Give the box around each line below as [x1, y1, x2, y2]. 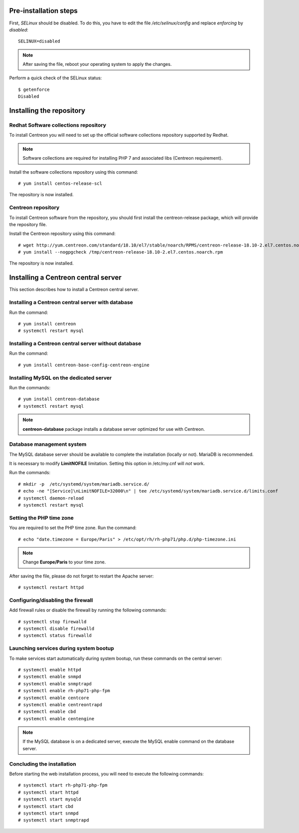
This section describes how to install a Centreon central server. [9, 286, 139, 292]
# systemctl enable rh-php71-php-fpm [18, 688, 111, 694]
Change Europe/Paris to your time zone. [22, 559, 106, 565]
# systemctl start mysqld [18, 797, 82, 802]
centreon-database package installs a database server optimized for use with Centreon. [22, 426, 205, 432]
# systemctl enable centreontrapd [18, 702, 102, 707]
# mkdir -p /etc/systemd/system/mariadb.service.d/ [18, 481, 149, 487]
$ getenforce [18, 86, 50, 92]
